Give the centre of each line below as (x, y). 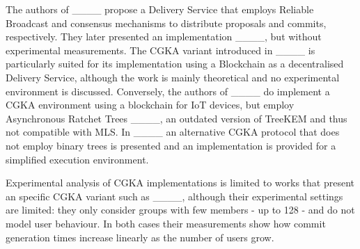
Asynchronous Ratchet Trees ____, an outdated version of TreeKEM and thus (177, 118)
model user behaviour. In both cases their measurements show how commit (166, 223)
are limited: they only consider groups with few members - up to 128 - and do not (180, 210)
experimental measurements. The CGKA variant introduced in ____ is (161, 50)
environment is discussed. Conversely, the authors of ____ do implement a (168, 91)
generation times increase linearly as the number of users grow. (140, 237)
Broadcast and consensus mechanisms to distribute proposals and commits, (166, 23)
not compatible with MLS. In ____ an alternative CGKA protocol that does (173, 132)
